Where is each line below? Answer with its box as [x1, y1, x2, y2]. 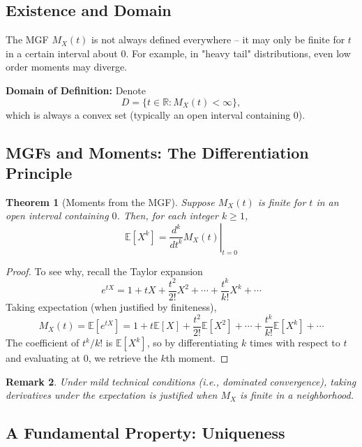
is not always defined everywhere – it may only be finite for [91, 32, 345, 47]
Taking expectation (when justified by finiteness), [6, 299, 217, 314]
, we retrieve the [88, 351, 158, 365]
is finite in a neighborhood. [240, 388, 354, 402]
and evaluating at [6, 351, 80, 365]
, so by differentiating [146, 335, 239, 350]
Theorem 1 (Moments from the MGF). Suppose [6, 194, 215, 209]
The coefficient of [6, 335, 80, 350]
